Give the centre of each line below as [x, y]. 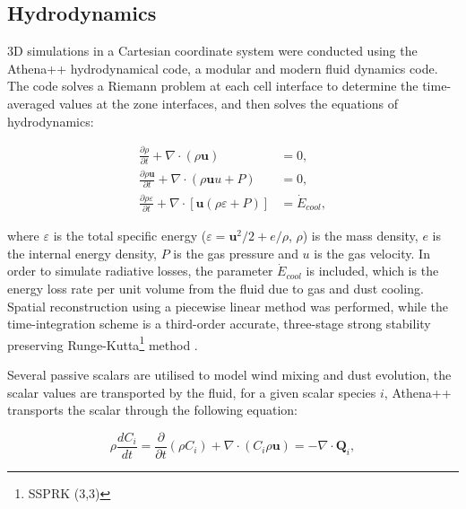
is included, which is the [372, 271]
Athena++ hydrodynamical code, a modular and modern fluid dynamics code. [223, 68]
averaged [31, 103]
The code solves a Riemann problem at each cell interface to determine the [213, 86]
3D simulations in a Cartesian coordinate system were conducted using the [212, 51]
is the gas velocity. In [372, 253]
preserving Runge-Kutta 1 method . [103, 343]
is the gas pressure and [236, 253]
